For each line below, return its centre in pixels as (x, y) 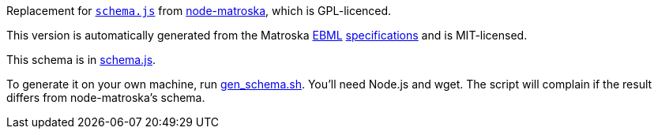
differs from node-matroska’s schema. (106, 97)
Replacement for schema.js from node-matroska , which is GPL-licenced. (199, 11)
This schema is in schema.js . (81, 60)
